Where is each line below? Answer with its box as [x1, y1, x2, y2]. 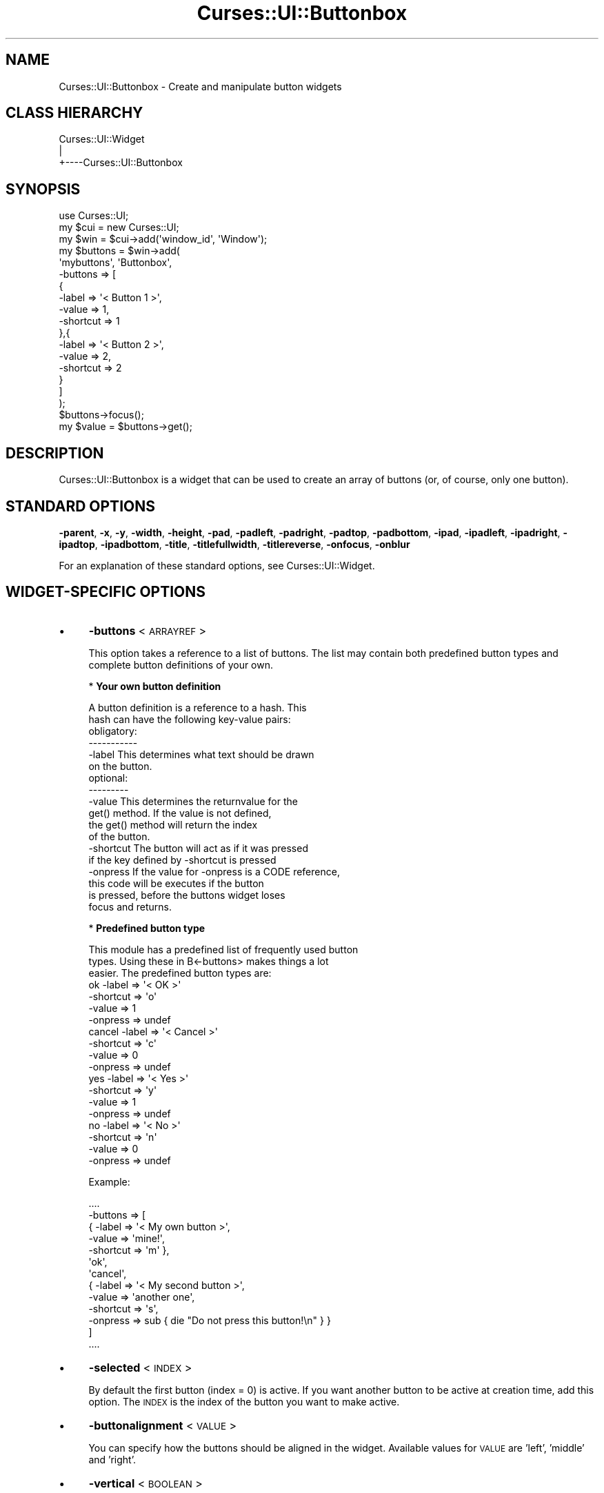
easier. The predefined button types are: [88, 966, 272, 979]
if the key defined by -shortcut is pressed [88, 853, 276, 866]
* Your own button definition [88, 680, 221, 692]
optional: [88, 771, 128, 784]
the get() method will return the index [88, 818, 258, 831]
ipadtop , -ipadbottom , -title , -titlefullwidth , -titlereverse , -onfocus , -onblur [59, 538, 410, 550]
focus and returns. [88, 900, 172, 913]
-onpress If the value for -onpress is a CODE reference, [88, 865, 340, 877]
